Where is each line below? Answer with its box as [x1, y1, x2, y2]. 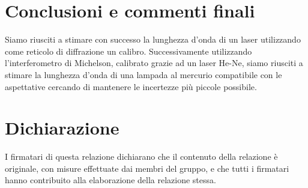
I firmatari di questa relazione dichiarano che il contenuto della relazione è [5, 150, 278, 163]
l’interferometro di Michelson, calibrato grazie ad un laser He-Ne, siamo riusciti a [5, 56, 303, 69]
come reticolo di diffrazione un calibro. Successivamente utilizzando [5, 44, 252, 57]
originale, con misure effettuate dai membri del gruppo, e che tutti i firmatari [5, 162, 289, 174]
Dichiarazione [5, 115, 119, 140]
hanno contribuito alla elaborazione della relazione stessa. [5, 174, 216, 186]
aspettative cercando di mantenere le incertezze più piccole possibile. [5, 80, 257, 92]
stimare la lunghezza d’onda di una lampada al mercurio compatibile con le [5, 68, 282, 80]
